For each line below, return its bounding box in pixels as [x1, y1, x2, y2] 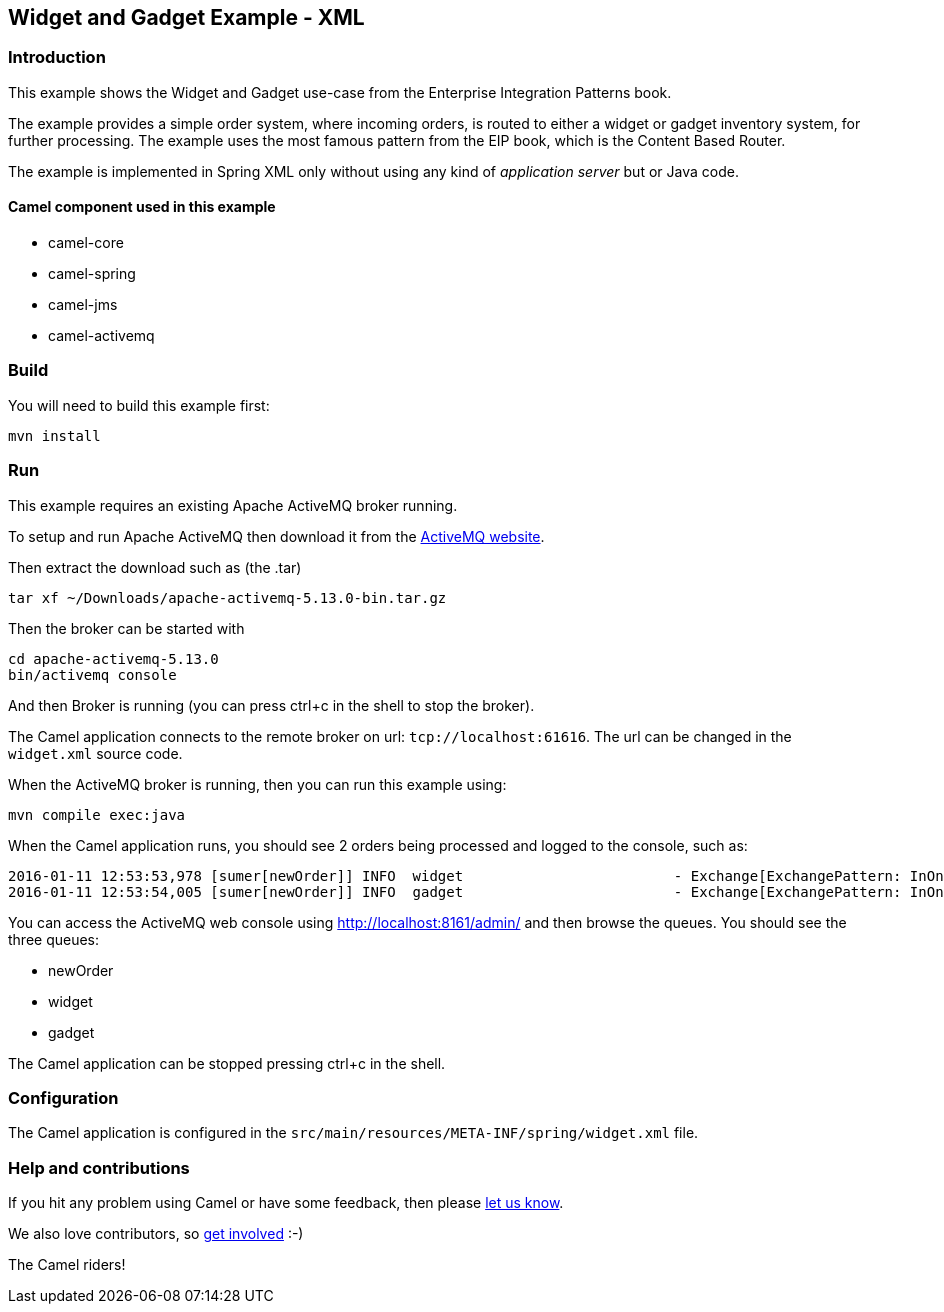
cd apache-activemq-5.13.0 [8, 650, 219, 667]
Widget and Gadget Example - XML [8, 5, 365, 30]
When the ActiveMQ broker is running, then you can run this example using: [8, 775, 507, 793]
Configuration [8, 1087, 119, 1108]
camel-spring [48, 265, 136, 283]
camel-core [48, 234, 124, 252]
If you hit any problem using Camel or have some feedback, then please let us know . [8, 1194, 564, 1212]
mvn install [8, 427, 101, 444]
